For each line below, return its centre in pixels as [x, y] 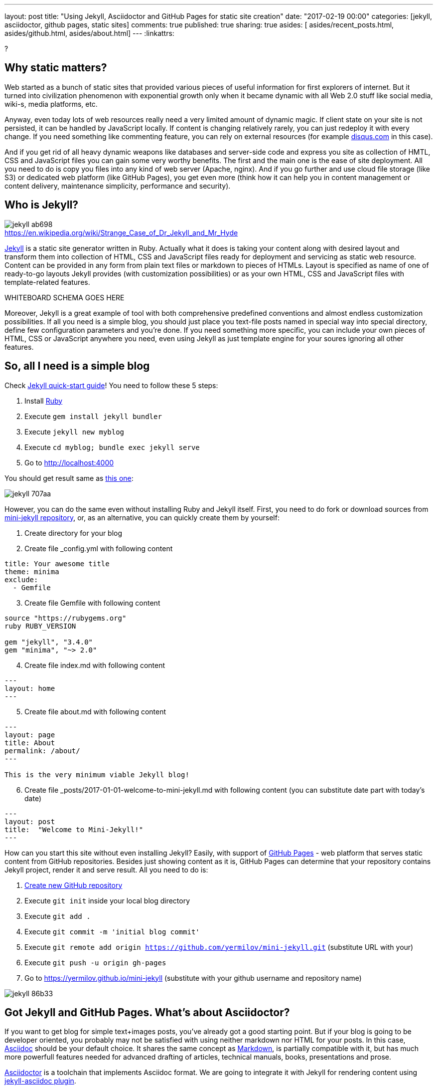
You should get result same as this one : [69, 478]
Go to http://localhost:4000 [69, 462]
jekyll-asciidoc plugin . [40, 1081]
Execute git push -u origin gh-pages [95, 962]
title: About [30, 743]
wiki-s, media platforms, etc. [51, 104]
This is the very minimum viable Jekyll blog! [97, 774]
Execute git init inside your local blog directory [107, 900]
